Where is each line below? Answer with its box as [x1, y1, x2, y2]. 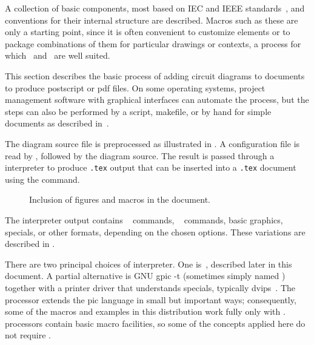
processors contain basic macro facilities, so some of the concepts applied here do [5, 317, 306, 329]
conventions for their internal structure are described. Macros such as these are [5, 13, 298, 26]
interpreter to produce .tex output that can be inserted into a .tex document [5, 161, 296, 174]
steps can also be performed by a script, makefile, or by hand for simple [5, 105, 272, 117]
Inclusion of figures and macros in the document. [29, 193, 210, 206]
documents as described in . [5, 117, 109, 130]
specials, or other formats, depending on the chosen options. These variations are [5, 225, 306, 238]
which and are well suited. [5, 49, 110, 62]
